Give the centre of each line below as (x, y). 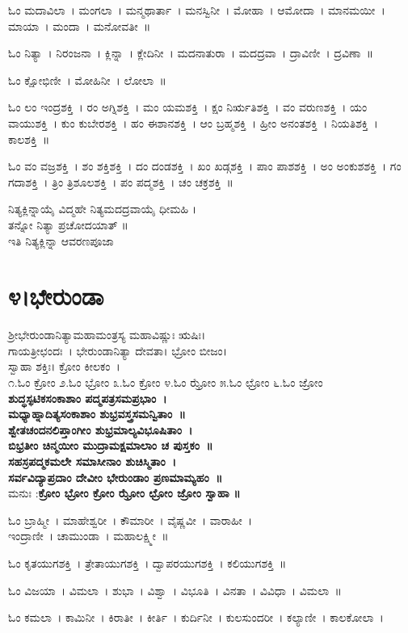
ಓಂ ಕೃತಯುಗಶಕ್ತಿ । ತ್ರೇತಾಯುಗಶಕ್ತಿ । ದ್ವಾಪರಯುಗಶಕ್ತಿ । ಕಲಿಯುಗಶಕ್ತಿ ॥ (147, 562)
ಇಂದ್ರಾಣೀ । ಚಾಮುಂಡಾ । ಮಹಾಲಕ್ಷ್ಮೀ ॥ (88, 536)
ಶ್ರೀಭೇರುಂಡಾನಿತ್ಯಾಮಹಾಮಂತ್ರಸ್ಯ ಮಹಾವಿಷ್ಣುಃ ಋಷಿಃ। (107, 335)
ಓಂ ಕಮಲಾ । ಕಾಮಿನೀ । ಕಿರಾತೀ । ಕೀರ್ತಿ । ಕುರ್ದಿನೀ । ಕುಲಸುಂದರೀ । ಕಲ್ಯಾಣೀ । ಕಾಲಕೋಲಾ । (196, 617)
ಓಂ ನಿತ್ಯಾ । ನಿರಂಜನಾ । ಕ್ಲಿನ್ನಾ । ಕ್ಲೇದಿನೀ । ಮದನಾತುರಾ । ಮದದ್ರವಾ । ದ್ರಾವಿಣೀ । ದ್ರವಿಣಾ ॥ (191, 53)
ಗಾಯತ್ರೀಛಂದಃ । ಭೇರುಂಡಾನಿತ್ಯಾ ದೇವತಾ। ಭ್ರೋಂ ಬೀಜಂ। (118, 350)
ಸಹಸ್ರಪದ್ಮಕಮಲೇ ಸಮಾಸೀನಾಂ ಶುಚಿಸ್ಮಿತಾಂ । (92, 461)
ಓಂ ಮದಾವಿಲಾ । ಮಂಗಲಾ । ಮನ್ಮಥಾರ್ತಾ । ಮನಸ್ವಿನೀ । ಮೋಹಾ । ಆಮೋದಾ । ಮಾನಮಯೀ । (197, 10)
